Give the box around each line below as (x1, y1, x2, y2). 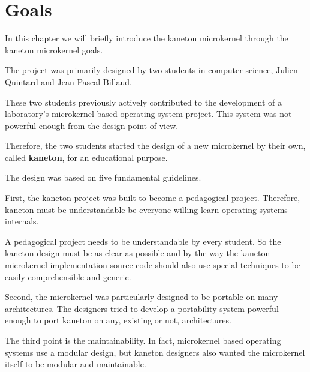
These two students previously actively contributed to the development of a (5, 95, 282, 108)
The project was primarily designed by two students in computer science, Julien (5, 64, 298, 76)
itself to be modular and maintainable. (5, 358, 146, 370)
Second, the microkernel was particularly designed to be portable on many (5, 290, 278, 303)
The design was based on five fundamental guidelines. (5, 171, 201, 184)
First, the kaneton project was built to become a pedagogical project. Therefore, (5, 191, 300, 204)
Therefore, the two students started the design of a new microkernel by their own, (5, 139, 306, 152)
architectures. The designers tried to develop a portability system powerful (5, 302, 279, 314)
